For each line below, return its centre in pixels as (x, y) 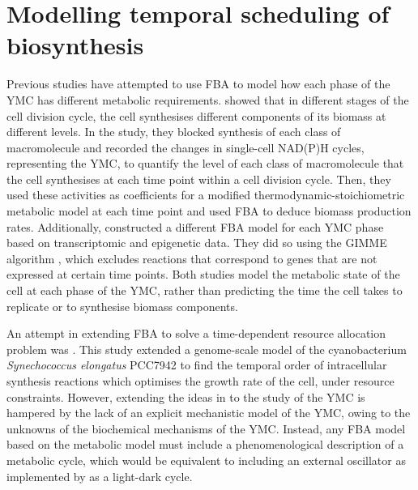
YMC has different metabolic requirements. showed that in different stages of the (208, 99)
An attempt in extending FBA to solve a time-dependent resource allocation (196, 333)
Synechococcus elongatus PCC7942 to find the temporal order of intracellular (197, 365)
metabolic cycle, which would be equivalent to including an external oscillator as (206, 460)
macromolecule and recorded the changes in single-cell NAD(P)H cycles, (186, 147)
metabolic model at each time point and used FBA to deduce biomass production (209, 211)
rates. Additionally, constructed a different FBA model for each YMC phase (195, 226)
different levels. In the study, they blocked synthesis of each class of (174, 132)
